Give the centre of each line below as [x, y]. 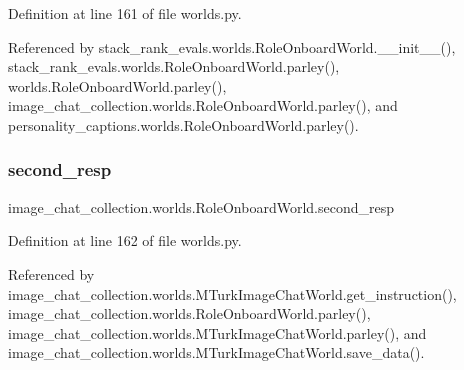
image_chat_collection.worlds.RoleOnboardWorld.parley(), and [203, 105]
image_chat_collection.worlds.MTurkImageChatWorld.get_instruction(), [232, 293]
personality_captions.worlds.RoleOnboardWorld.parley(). [183, 124]
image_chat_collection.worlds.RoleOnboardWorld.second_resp [201, 206]
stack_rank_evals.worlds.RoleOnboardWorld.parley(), [174, 66]
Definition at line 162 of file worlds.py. [125, 240]
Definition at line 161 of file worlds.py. [125, 13]
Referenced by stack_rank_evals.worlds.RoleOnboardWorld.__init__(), [232, 46]
